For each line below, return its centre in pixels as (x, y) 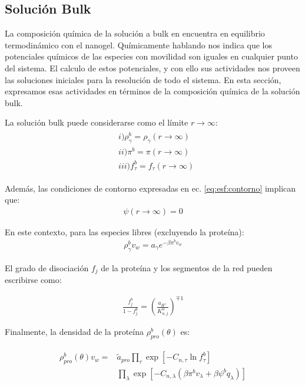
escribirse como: (33, 280)
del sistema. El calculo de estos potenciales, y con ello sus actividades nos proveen (152, 68)
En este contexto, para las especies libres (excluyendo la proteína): (125, 231)
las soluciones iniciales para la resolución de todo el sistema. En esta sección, (143, 79)
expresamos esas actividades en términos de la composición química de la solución (152, 91)
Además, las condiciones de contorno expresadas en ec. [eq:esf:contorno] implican (150, 188)
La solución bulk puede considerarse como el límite (97, 122)
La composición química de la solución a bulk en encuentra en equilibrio (135, 33)
